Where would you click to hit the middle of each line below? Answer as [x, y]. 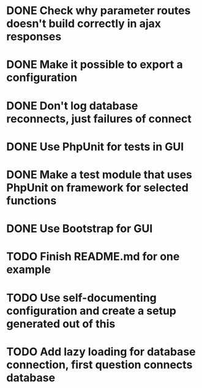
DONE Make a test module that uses [99, 174]
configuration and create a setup [91, 311]
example [29, 270]
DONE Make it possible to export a [95, 65]
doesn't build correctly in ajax [84, 24]
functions [32, 200]
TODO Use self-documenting [82, 298]
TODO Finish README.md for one [93, 257]
